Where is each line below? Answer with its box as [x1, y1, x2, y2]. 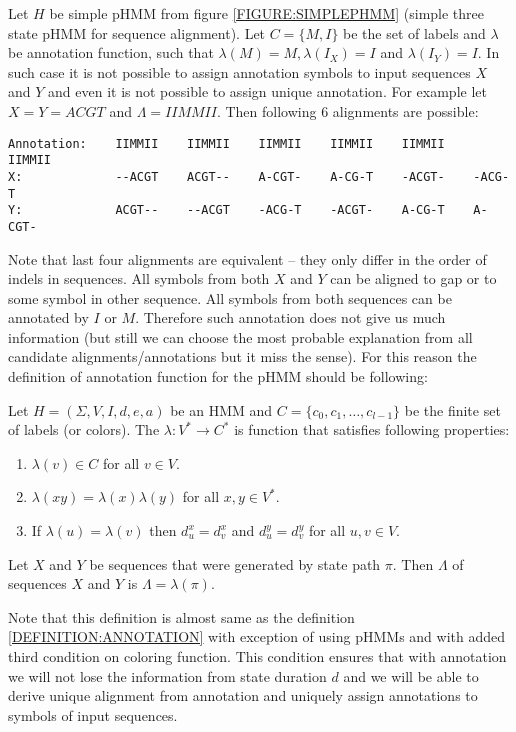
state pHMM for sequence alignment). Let [8, 22, 266, 43]
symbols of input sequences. [8, 704, 178, 725]
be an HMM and [170, 399, 273, 420]
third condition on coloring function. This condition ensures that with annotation [8, 646, 507, 666]
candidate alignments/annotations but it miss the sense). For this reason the [8, 346, 477, 367]
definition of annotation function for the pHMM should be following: [8, 366, 428, 387]
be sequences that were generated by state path [89, 553, 381, 574]
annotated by [8, 307, 89, 328]
